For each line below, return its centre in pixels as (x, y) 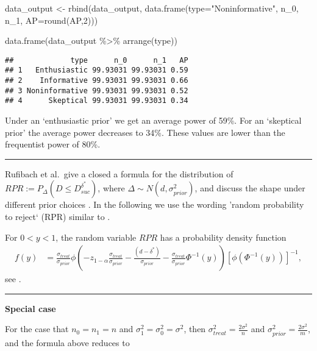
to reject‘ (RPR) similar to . (58, 217)
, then (195, 329)
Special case (30, 308)
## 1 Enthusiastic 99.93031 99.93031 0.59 (97, 70)
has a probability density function (223, 237)
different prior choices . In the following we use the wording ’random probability (155, 204)
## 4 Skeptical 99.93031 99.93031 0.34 (97, 101)
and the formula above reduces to (67, 342)
